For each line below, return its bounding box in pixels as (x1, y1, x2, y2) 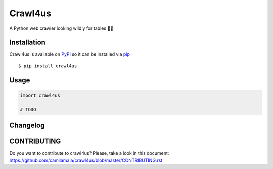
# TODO (20, 106, 36, 112)
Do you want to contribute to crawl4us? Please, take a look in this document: (9, 150, 169, 156)
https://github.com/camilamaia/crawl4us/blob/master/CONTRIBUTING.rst (9, 157, 163, 163)
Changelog (9, 121, 45, 130)
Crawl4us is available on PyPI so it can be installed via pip (9, 51, 130, 57)
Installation (9, 38, 45, 47)
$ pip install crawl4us (18, 63, 77, 69)
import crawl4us (20, 92, 61, 98)
